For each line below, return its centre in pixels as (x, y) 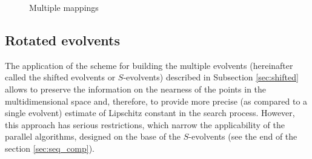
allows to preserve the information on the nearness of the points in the (136, 89)
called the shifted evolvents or (60, 77)
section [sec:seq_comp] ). (50, 148)
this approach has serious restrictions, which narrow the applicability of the (145, 124)
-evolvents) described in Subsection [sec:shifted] (211, 77)
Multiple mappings (64, 7)
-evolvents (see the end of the (243, 136)
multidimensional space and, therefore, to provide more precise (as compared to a (156, 101)
